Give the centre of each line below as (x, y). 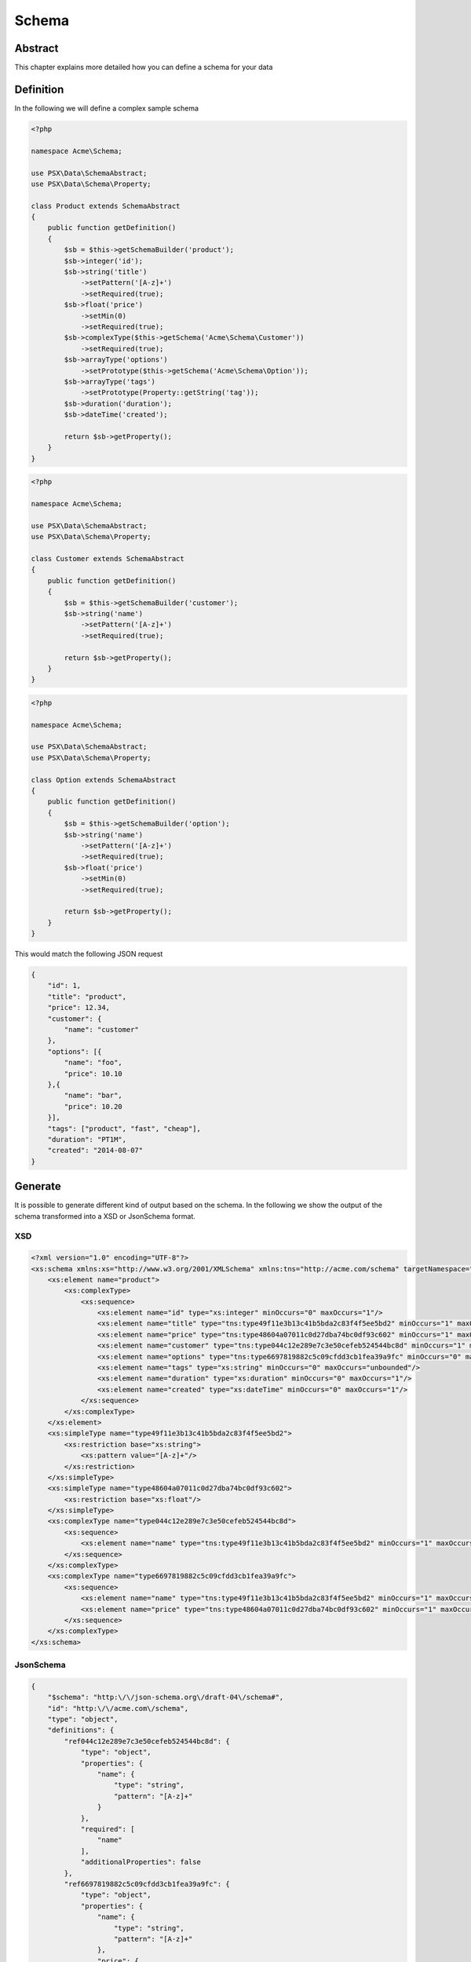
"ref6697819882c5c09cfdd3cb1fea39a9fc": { (147, 1884)
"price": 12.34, (78, 1008)
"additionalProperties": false (141, 1862)
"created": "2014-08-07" (95, 1151)
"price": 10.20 (93, 1106)
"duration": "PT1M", (87, 1139)
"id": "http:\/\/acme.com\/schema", (118, 1708)
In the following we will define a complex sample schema (107, 108)
